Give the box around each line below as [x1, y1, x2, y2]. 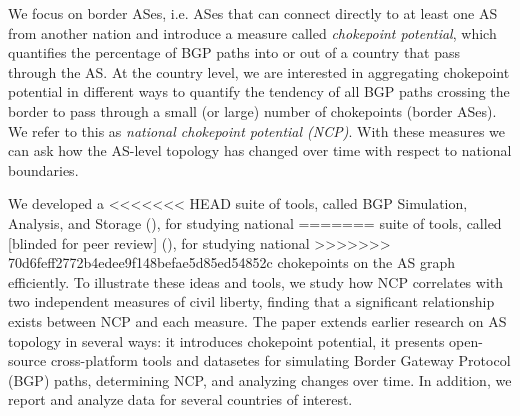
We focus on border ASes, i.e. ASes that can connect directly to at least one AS [8, 3, 498, 23]
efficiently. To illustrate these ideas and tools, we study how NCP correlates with [8, 271, 504, 292]
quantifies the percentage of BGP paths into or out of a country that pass [8, 42, 461, 63]
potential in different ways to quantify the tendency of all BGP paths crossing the [8, 81, 510, 102]
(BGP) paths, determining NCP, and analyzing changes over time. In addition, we [8, 369, 512, 390]
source [8, 350, 47, 371]
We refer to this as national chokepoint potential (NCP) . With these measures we [8, 120, 506, 141]
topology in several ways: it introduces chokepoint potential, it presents [8, 330, 445, 351]
